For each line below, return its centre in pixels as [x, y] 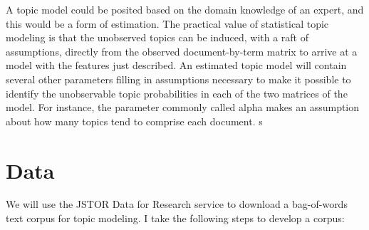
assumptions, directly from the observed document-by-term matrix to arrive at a [182, 51]
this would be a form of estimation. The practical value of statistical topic [167, 23]
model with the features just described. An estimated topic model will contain [176, 65]
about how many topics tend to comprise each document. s [134, 121]
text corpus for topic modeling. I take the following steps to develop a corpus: [175, 218]
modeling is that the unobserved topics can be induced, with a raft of [157, 37]
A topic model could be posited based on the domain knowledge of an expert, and [185, 9]
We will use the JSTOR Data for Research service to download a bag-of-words [177, 204]
